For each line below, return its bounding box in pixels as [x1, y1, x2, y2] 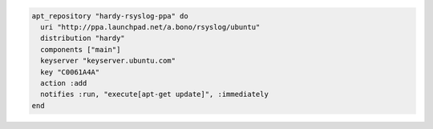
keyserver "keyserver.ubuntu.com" [40, 56, 176, 66]
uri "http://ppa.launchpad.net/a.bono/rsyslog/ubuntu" [40, 22, 261, 31]
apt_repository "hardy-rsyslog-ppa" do [31, 11, 188, 20]
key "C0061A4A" [40, 67, 100, 76]
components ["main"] [40, 45, 121, 54]
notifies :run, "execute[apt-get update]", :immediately [40, 90, 269, 99]
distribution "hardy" [40, 34, 126, 43]
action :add [40, 79, 87, 87]
